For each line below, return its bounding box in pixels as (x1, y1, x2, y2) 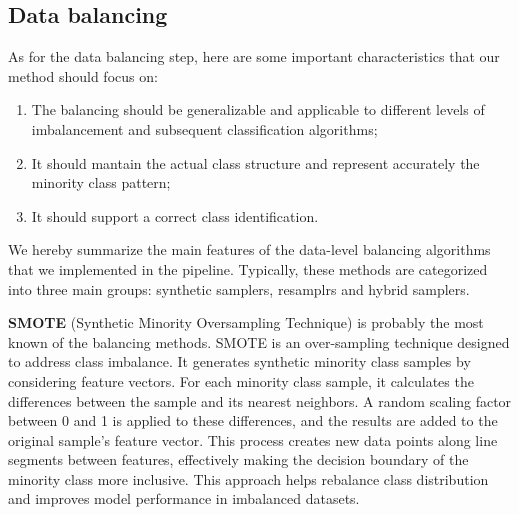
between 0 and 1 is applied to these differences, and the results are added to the (8, 410, 498, 431)
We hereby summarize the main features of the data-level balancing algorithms (8, 239, 491, 260)
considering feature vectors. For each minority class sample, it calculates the (8, 370, 474, 391)
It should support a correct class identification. (31, 205, 319, 226)
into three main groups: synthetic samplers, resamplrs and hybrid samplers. (8, 278, 470, 299)
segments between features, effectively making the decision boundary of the (8, 449, 469, 470)
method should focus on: (8, 65, 158, 86)
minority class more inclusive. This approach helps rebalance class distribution (8, 468, 489, 489)
